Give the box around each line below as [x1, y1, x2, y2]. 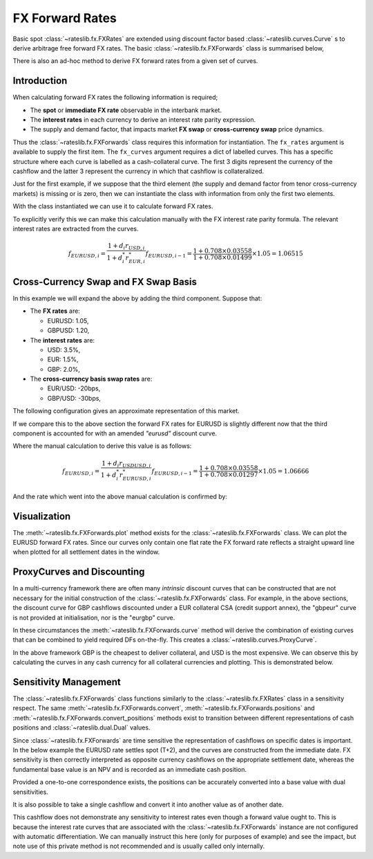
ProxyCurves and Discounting [12, 566, 145, 578]
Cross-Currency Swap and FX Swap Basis [12, 275, 197, 287]
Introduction [12, 75, 68, 87]
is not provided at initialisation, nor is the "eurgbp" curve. [12, 613, 175, 622]
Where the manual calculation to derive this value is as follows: [12, 442, 192, 450]
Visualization [12, 510, 71, 522]
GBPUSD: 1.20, [47, 326, 90, 335]
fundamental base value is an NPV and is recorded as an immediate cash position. [12, 765, 247, 773]
